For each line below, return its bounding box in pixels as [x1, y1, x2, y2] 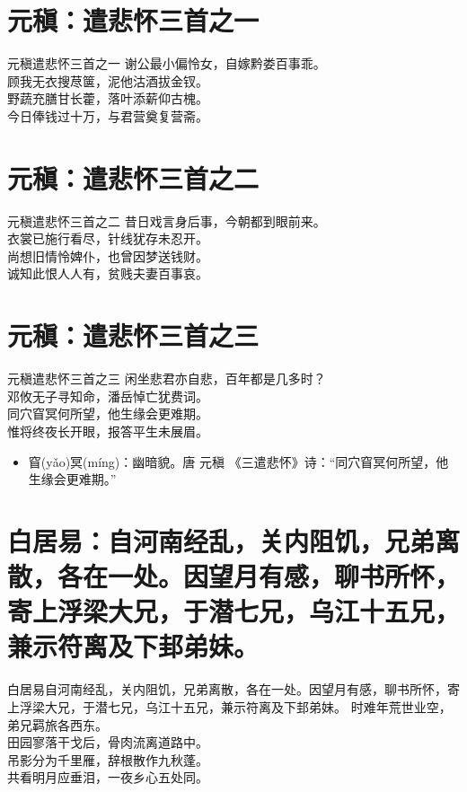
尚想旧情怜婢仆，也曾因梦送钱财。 [7, 246, 208, 265]
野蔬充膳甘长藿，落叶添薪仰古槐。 [7, 89, 208, 108]
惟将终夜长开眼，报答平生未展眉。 [7, 421, 208, 440]
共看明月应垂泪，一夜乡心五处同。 [7, 768, 208, 787]
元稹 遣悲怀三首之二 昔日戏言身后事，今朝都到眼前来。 [7, 211, 326, 230]
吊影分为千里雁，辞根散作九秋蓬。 [7, 750, 208, 769]
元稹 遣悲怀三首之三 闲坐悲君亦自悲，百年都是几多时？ [7, 369, 326, 388]
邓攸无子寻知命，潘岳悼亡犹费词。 [7, 386, 208, 405]
